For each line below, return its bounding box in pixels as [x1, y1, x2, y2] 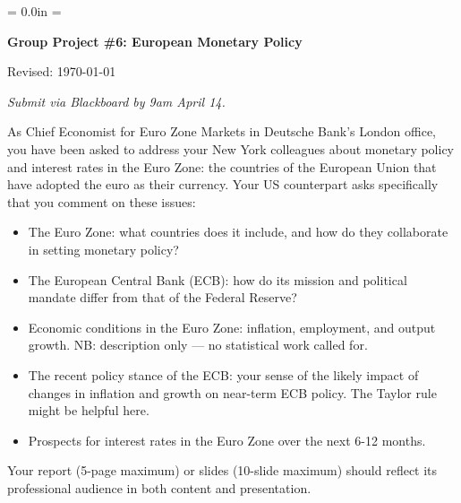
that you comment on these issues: [7, 192, 196, 211]
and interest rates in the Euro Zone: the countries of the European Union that [7, 157, 437, 176]
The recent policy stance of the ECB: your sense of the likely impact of [28, 365, 419, 384]
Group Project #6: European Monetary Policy [7, 31, 303, 50]
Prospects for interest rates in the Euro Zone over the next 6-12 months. [28, 430, 426, 449]
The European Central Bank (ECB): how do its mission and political [28, 270, 407, 289]
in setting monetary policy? [28, 239, 179, 258]
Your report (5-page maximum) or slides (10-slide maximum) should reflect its [7, 461, 438, 480]
